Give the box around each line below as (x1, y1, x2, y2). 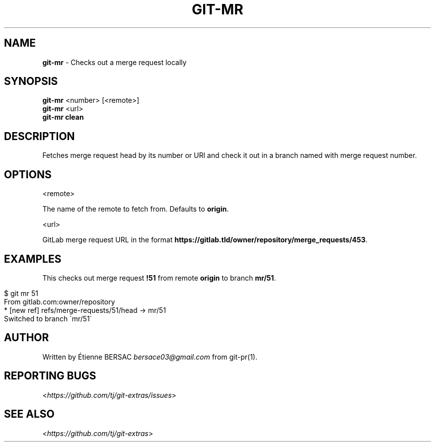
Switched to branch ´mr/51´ (4, 314, 92, 323)
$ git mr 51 (4, 289, 38, 297)
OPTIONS (4, 168, 52, 181)
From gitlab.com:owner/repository (4, 297, 115, 306)
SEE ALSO (4, 408, 55, 421)
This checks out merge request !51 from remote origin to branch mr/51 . (42, 273, 276, 282)
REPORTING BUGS (4, 370, 96, 382)
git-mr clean (42, 113, 84, 122)
